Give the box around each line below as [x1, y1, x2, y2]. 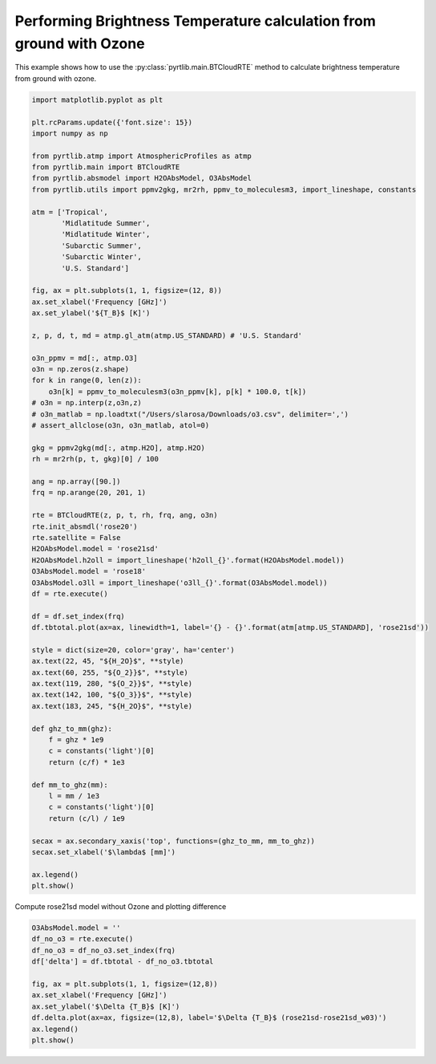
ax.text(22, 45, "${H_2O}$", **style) [31, 656, 184, 666]
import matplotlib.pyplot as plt [31, 95, 163, 104]
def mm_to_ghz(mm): [31, 780, 108, 790]
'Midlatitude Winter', [61, 229, 151, 239]
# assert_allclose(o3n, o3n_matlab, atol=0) [31, 421, 210, 430]
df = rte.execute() [31, 589, 108, 598]
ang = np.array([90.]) [31, 477, 121, 485]
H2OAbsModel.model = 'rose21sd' [31, 544, 159, 554]
